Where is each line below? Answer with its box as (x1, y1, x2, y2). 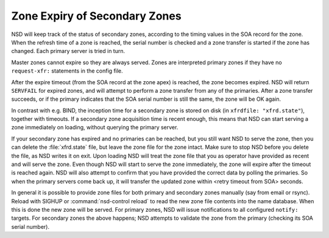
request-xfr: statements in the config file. (11, 67, 123, 74)
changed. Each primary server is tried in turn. (11, 48, 126, 55)
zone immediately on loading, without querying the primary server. (11, 124, 179, 131)
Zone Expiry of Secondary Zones (11, 9, 182, 23)
